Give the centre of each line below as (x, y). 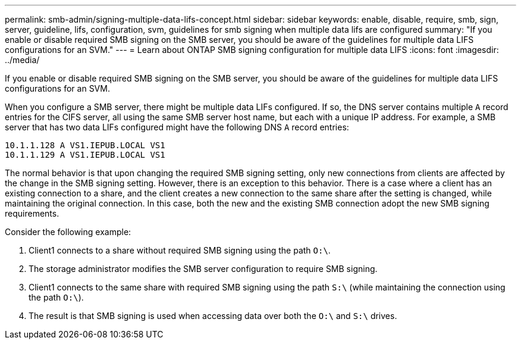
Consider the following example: (68, 232)
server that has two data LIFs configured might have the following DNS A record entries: (177, 127)
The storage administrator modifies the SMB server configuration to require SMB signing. (203, 269)
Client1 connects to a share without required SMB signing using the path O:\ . (180, 250)
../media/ (22, 60)
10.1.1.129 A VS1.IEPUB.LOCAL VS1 (85, 155)
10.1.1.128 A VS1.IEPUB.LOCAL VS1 (85, 145)
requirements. (32, 213)
